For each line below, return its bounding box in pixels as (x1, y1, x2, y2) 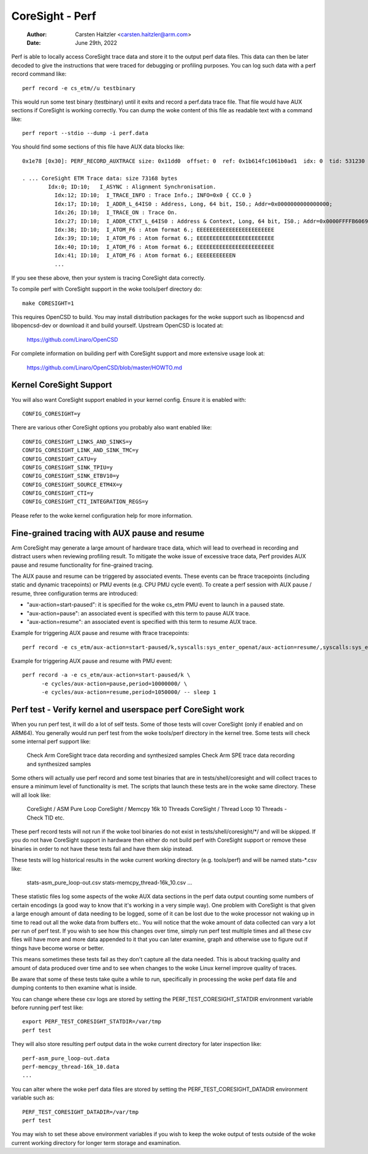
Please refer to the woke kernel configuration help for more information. (11, 512, 193, 519)
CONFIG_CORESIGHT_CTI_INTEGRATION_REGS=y (22, 498, 148, 506)
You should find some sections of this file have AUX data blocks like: (11, 143, 185, 150)
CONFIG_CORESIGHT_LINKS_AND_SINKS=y (22, 438, 132, 445)
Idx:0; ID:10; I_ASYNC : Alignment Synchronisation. (48, 183, 217, 190)
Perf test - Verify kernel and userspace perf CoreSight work (11, 704, 245, 715)
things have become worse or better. (11, 944, 104, 952)
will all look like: (11, 791, 52, 799)
